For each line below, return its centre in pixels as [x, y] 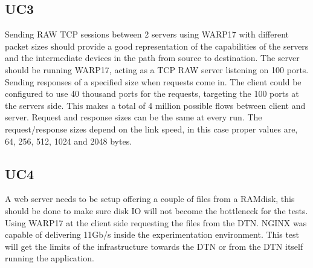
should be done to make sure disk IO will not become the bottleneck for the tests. [156, 210]
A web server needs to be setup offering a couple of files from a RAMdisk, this [150, 199]
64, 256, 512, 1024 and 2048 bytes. [69, 141]
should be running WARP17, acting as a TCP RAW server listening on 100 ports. [157, 69]
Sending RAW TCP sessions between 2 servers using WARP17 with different [147, 34]
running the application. [50, 258]
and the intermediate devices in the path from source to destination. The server [152, 58]
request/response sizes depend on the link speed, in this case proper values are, [151, 129]
